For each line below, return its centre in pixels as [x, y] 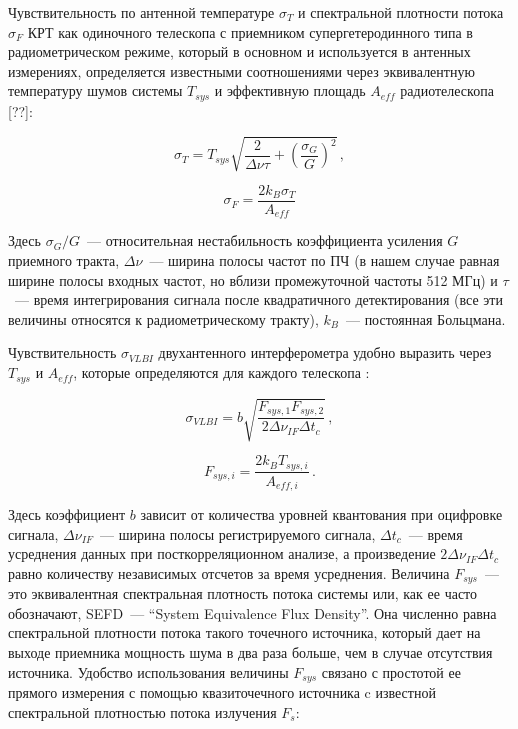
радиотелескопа [447, 90]
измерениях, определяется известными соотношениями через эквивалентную [241, 70]
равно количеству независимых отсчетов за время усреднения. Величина [229, 572]
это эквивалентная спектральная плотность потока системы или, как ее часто [243, 593]
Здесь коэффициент [67, 513]
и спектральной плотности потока [401, 12]
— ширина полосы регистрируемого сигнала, [238, 533]
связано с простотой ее [391, 671]
